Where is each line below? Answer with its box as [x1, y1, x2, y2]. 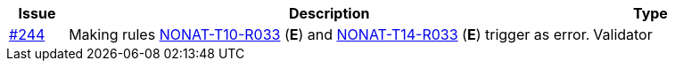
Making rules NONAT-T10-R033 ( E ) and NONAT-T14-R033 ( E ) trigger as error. [69, 26, 590, 43]
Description [288, 4, 370, 22]
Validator [593, 26, 653, 43]
